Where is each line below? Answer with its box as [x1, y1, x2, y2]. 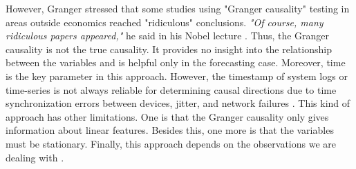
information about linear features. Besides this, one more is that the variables [6, 123, 334, 137]
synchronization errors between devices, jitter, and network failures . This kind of [6, 96, 350, 110]
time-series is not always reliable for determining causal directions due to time [6, 82, 337, 97]
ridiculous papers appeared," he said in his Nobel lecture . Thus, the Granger [6, 28, 330, 43]
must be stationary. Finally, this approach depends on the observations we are [6, 136, 337, 150]
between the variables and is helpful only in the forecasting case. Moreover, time [6, 55, 346, 70]
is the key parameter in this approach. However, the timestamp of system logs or [6, 68, 348, 83]
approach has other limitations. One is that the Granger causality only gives [6, 109, 329, 123]
